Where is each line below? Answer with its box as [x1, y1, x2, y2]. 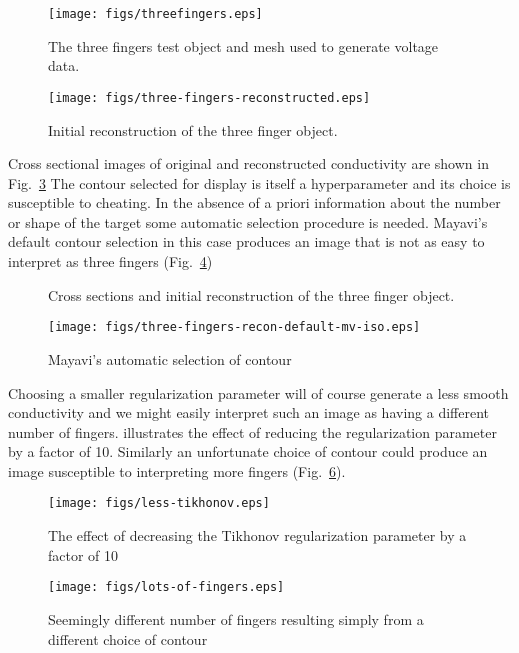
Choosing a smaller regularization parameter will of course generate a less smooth [8, 382, 509, 403]
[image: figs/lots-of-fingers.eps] [48, 580, 285, 595]
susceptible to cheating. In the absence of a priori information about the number [8, 192, 501, 213]
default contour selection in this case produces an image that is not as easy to [8, 231, 485, 252]
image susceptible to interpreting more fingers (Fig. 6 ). [8, 460, 346, 481]
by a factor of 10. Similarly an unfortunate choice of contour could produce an [8, 441, 488, 462]
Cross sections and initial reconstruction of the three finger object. [48, 284, 455, 305]
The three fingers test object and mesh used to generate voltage [48, 35, 439, 56]
